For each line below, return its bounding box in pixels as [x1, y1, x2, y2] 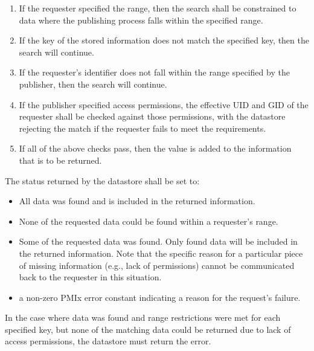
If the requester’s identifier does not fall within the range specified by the [19, 66, 290, 79]
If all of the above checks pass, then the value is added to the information [19, 142, 292, 155]
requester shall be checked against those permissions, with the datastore [19, 110, 286, 123]
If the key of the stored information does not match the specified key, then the [19, 34, 309, 47]
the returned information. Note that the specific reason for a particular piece [19, 246, 303, 259]
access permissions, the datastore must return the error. [5, 335, 211, 347]
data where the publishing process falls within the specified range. [19, 13, 263, 26]
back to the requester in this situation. [19, 271, 162, 283]
